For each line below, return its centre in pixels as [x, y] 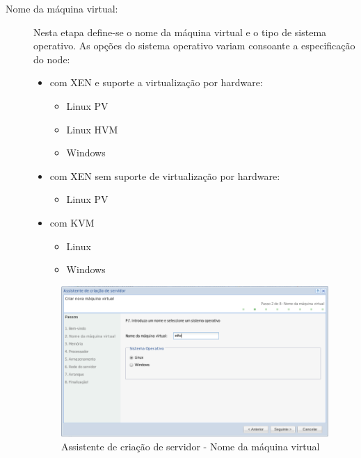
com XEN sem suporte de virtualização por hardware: [165, 175]
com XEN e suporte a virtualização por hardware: [156, 82]
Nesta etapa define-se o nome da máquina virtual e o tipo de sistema [180, 32]
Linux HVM [92, 129]
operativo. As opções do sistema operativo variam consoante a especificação [194, 46]
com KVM [72, 222]
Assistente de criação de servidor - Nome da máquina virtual [191, 446]
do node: [52, 59]
